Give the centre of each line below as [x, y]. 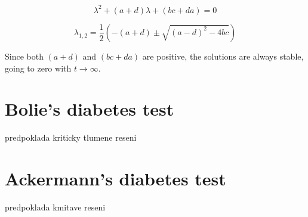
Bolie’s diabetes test [90, 109]
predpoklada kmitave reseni [55, 207]
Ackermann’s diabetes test [115, 179]
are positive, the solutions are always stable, [223, 56]
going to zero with [38, 68]
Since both [24, 56]
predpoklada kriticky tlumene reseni [71, 137]
